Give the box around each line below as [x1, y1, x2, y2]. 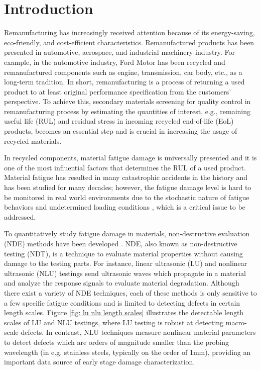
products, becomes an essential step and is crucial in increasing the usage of [4, 126, 237, 136]
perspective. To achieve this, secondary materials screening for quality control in [4, 96, 251, 107]
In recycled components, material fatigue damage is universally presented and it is [4, 152, 257, 163]
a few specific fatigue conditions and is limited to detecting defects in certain [4, 297, 240, 308]
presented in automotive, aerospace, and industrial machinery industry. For [4, 47, 235, 57]
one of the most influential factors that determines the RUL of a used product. [4, 162, 246, 172]
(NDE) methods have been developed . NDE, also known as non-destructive [4, 238, 237, 248]
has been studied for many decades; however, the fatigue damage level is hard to [4, 182, 251, 193]
